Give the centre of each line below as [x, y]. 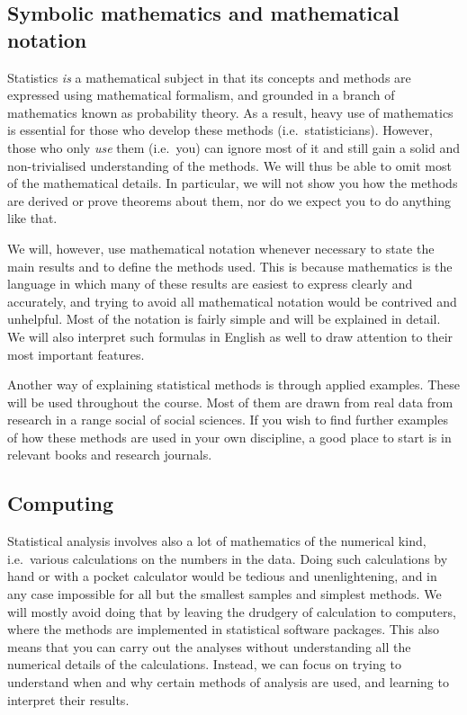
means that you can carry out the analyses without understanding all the [209, 646]
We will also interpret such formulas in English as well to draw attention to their [230, 336]
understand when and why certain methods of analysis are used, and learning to [228, 682]
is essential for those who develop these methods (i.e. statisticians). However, [220, 130]
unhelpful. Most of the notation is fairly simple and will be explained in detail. [224, 319]
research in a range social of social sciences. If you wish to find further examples [228, 420]
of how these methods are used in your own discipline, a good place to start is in [229, 437]
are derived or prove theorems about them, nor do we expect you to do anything [229, 200]
